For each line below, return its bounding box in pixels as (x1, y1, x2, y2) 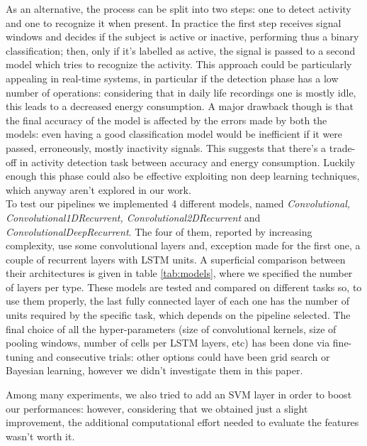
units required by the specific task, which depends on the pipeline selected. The (6, 308, 351, 322)
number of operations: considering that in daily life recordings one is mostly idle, (6, 85, 356, 99)
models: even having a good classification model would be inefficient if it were (6, 126, 343, 141)
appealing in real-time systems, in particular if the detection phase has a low (6, 70, 339, 85)
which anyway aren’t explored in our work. (6, 182, 191, 197)
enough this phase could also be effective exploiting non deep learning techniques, (6, 168, 360, 183)
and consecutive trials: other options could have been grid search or (37, 349, 330, 364)
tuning (6, 349, 34, 364)
